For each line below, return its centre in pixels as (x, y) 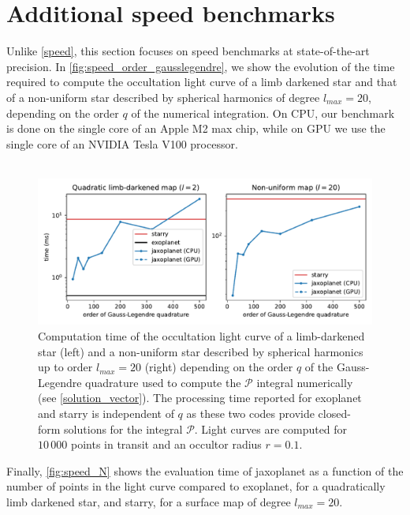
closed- (334, 413)
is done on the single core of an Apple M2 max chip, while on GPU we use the (196, 128)
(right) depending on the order (219, 367)
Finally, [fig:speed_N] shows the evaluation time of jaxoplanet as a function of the (205, 470)
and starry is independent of (106, 413)
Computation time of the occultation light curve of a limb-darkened (201, 335)
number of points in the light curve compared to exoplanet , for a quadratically (196, 486)
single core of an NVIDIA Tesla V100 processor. (122, 143)
